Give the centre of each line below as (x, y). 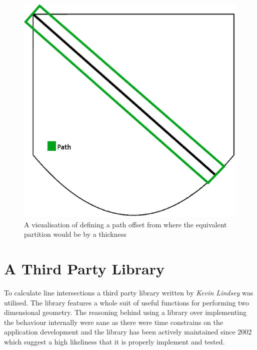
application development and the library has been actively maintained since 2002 (128, 332)
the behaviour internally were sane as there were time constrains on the (114, 322)
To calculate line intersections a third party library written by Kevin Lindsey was (129, 292)
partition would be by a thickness (75, 234)
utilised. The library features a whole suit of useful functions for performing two (126, 302)
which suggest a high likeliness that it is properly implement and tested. (114, 341)
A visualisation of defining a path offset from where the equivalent (125, 224)
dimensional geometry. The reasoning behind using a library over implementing (125, 312)
